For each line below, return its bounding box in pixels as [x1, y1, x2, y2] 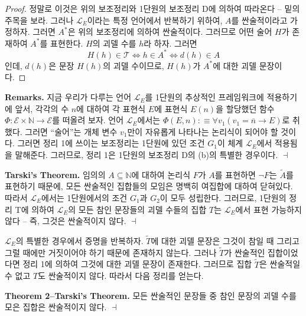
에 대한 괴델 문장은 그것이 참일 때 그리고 [151, 235, 300, 247]
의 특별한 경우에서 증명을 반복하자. [15, 235, 144, 247]
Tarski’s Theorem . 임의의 [5, 168, 106, 180]
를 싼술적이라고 [231, 14, 288, 26]
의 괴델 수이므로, [103, 59, 164, 71]
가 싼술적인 [224, 246, 265, 258]
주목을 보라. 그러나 [5, 14, 74, 26]
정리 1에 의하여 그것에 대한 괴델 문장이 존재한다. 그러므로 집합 [22, 258, 252, 270]
